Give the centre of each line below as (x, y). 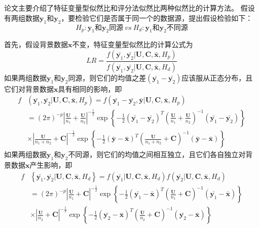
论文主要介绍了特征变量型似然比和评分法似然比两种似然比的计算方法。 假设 (129, 8)
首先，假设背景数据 (36, 44)
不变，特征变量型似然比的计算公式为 (133, 44)
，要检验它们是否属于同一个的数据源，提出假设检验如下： (157, 17)
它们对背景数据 (29, 88)
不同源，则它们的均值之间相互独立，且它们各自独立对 (157, 154)
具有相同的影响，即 (90, 88)
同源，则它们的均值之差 (107, 77)
